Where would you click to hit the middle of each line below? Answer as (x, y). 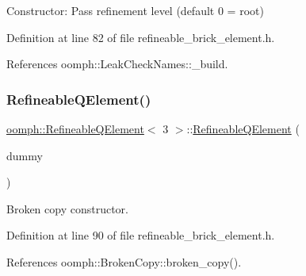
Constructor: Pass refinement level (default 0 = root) (135, 10)
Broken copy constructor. (67, 208)
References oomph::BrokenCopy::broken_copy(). (124, 261)
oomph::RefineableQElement (75, 128)
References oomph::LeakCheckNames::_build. (117, 64)
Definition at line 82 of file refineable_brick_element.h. (141, 37)
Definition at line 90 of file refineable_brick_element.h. (141, 235)
